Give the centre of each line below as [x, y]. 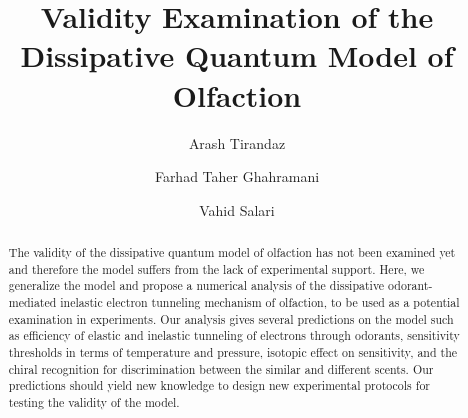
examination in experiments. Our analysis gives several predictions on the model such [231, 318]
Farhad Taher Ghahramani [237, 176]
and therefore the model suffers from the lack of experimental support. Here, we [216, 268]
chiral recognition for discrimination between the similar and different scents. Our [221, 368]
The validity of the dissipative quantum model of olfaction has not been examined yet [232, 252]
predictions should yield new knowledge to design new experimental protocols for [219, 385]
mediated [32, 302]
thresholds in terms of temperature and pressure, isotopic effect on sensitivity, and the [233, 352]
